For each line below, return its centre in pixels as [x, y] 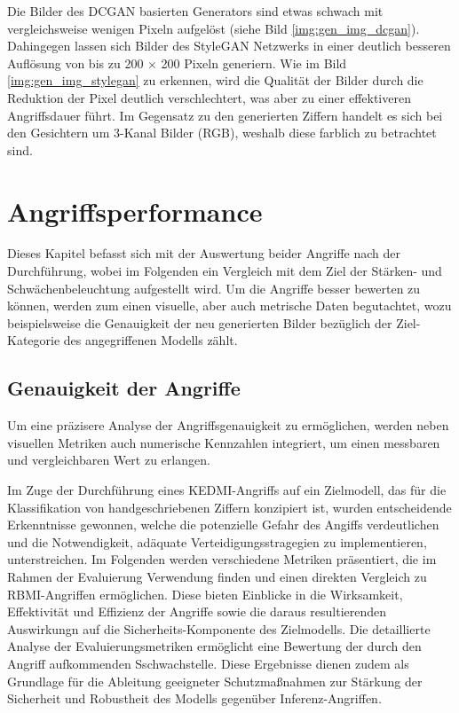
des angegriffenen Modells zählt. [150, 340]
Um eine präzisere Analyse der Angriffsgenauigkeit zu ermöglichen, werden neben [228, 425]
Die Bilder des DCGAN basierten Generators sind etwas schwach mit [195, 11]
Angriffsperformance [135, 211]
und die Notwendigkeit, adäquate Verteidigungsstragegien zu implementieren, [217, 541]
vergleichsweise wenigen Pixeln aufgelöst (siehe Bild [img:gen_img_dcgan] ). [214, 28]
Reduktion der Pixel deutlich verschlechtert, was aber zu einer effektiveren [209, 97]
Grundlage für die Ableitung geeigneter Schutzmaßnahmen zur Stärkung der [215, 681]
